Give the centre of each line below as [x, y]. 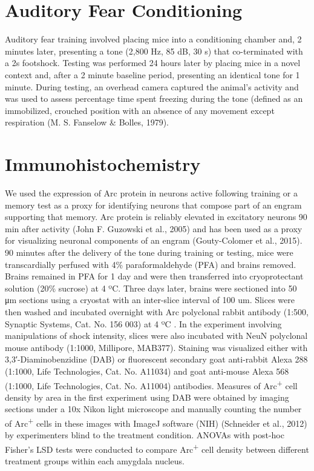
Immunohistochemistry [103, 164]
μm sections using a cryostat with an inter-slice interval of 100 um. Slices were [150, 300]
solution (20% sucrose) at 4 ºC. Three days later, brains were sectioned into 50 [151, 288]
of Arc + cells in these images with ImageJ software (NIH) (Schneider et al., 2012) [156, 422]
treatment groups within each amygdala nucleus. [95, 461]
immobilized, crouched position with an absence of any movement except [140, 110]
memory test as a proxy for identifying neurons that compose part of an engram [153, 205]
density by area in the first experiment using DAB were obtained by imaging [147, 397]
